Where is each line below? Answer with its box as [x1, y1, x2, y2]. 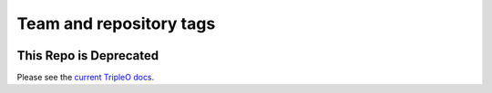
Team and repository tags [16, 14, 216, 33]
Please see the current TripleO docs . [16, 72, 155, 83]
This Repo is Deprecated [16, 48, 159, 63]
